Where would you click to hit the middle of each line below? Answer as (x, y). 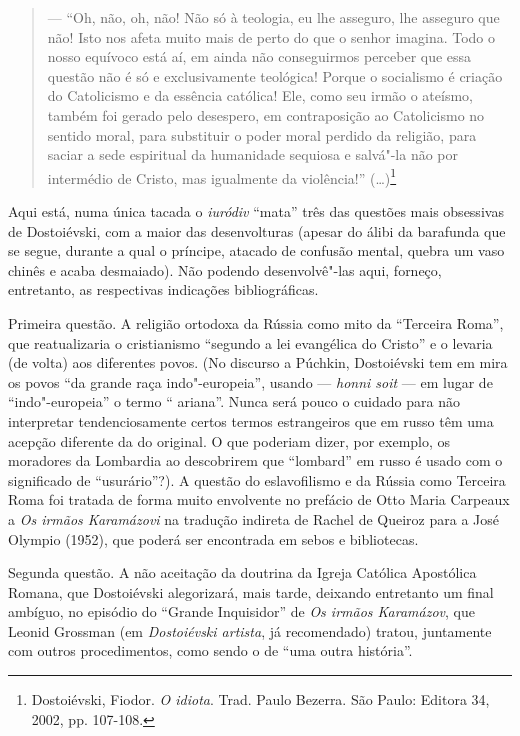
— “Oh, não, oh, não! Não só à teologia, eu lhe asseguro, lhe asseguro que (273, 17)
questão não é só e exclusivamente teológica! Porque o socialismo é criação (275, 75)
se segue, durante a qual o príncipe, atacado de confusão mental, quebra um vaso (256, 250)
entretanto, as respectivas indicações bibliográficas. (163, 289)
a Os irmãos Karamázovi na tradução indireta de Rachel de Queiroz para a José (253, 518)
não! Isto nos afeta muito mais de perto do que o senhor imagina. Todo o (271, 36)
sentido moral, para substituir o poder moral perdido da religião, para (262, 134)
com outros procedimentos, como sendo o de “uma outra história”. (210, 650)
